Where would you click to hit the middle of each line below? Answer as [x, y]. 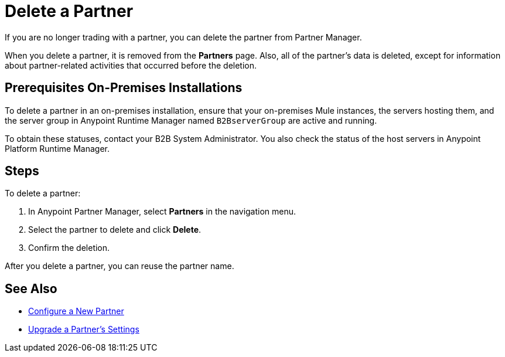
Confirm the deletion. [69, 248]
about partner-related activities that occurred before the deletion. [131, 65]
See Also [31, 288]
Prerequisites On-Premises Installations [124, 88]
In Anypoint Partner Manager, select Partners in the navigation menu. [162, 212]
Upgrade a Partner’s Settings [84, 329]
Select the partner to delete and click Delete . [115, 230]
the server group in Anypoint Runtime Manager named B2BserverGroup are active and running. [191, 120]
